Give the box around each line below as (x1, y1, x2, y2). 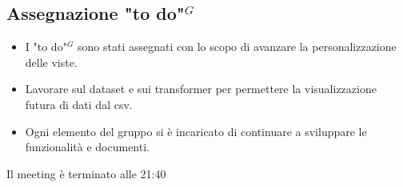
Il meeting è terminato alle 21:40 (6, 165, 166, 181)
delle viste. (25, 53, 78, 70)
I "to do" (25, 38, 67, 55)
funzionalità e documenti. (25, 138, 150, 155)
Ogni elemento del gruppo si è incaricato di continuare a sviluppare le (25, 123, 367, 139)
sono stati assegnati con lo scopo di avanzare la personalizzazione (78, 38, 397, 55)
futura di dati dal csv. (25, 95, 133, 112)
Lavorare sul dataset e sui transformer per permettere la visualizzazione (25, 80, 377, 97)
